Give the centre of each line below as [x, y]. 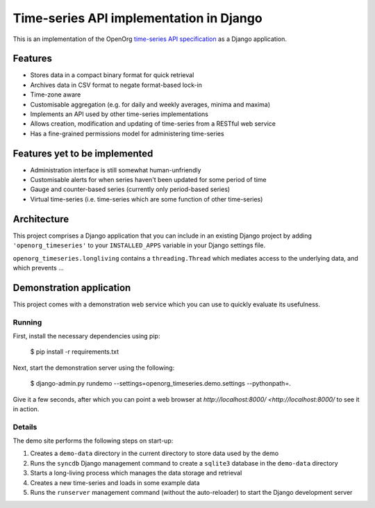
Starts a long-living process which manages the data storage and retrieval [136, 473]
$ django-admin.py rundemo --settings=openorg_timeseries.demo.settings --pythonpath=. [160, 384]
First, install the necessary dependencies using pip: [86, 336]
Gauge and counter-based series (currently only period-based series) [130, 189]
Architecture [41, 219]
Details [25, 427]
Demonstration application [72, 287]
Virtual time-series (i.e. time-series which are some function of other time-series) [147, 199]
